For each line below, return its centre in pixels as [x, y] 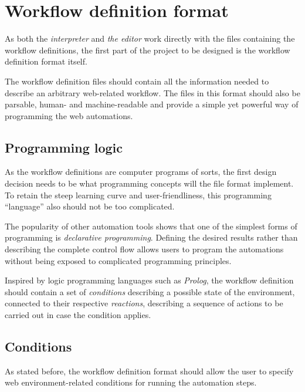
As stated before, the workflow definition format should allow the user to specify [149, 371]
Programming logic [64, 147]
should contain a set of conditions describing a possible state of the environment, [150, 291]
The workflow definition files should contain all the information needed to [137, 81]
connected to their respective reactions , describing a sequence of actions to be [144, 303]
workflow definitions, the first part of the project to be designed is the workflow [148, 50]
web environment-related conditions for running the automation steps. [131, 382]
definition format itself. [46, 61]
